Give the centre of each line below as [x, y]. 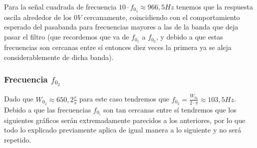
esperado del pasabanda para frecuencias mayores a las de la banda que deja [121, 27]
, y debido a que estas [189, 37]
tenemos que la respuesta [214, 6]
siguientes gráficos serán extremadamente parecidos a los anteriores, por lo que [125, 120]
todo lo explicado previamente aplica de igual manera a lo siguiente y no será [123, 130]
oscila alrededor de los [38, 17]
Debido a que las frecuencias [48, 109]
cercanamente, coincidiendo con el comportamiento [162, 17]
